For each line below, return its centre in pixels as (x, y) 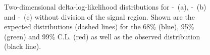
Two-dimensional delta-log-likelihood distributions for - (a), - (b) (105, 7)
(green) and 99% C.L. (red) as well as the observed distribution (102, 36)
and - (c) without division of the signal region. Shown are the (99, 16)
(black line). (23, 46)
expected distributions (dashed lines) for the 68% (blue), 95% (99, 26)
